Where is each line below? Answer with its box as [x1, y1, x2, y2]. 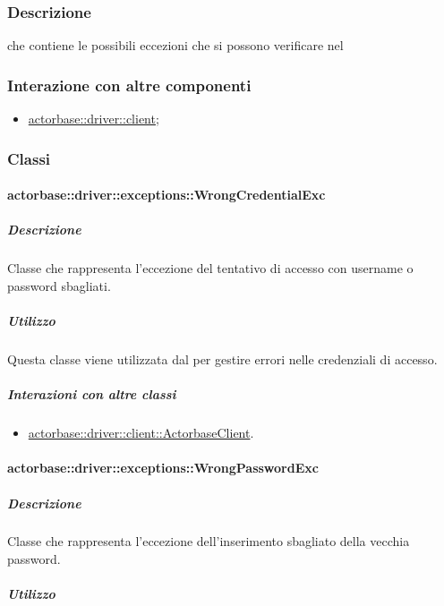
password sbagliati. [7, 276, 111, 294]
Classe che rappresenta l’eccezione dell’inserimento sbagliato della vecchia [7, 532, 410, 551]
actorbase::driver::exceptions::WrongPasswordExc [7, 458, 319, 477]
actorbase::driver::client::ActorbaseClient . [28, 423, 254, 442]
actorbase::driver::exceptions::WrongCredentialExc [7, 185, 326, 204]
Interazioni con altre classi [7, 385, 176, 404]
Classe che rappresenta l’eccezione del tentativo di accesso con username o [7, 259, 414, 277]
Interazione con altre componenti [7, 73, 252, 96]
